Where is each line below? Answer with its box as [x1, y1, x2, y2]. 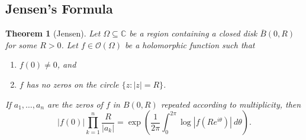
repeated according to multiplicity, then [160, 98, 301, 110]
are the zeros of [47, 98, 103, 110]
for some [5, 38, 37, 51]
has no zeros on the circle [26, 78, 119, 90]
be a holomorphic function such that [124, 38, 255, 51]
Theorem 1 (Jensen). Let [5, 27, 101, 39]
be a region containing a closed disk [129, 27, 257, 39]
